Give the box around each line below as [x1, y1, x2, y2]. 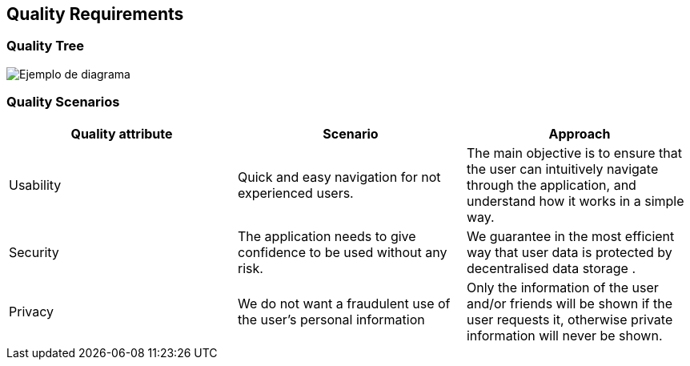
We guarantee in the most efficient [466, 227, 675, 244]
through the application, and [466, 176, 636, 193]
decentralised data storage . [466, 259, 636, 276]
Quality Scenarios [6, 94, 120, 111]
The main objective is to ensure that [466, 144, 682, 161]
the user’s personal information [237, 311, 425, 328]
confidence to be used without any [237, 243, 447, 260]
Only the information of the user [466, 279, 659, 296]
